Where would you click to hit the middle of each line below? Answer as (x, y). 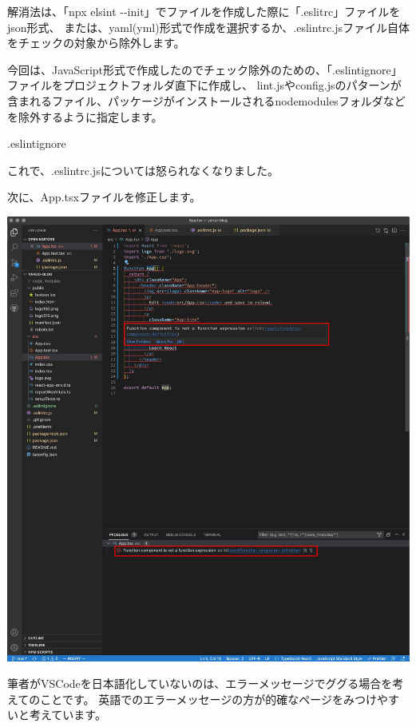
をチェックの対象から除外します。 (96, 43)
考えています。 (67, 715)
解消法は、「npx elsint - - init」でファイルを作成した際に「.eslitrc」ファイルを (204, 11)
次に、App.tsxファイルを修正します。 (104, 197)
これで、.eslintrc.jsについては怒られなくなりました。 (143, 170)
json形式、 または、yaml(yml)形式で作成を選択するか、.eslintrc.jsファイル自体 (208, 27)
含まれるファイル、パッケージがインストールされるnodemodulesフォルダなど (206, 100)
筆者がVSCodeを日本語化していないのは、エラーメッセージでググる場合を (200, 683)
